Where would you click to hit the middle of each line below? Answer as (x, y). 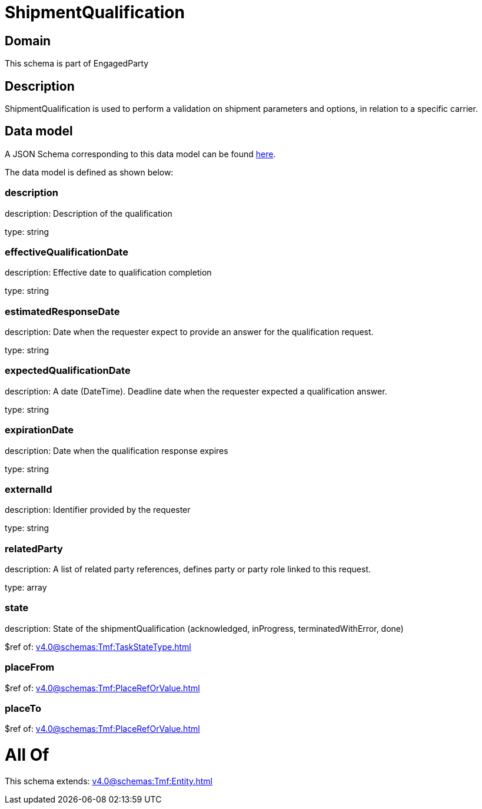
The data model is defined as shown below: (89, 172)
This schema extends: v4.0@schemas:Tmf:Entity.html (109, 781)
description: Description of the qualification (89, 213)
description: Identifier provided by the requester (98, 510)
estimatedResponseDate (62, 311)
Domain (28, 41)
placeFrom (30, 667)
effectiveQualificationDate (67, 252)
